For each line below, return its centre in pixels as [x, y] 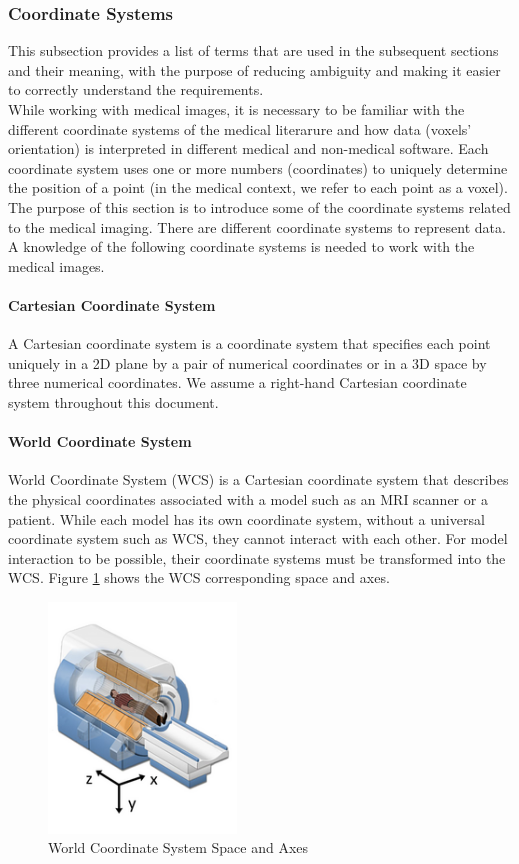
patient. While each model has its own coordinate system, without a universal [246, 518]
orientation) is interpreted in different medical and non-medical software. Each [248, 148]
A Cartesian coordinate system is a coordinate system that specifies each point [249, 343]
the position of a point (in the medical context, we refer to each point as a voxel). [258, 187]
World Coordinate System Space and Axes [178, 847]
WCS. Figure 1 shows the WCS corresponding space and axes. [199, 577]
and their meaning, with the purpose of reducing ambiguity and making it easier [254, 69]
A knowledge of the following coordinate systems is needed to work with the [241, 246]
